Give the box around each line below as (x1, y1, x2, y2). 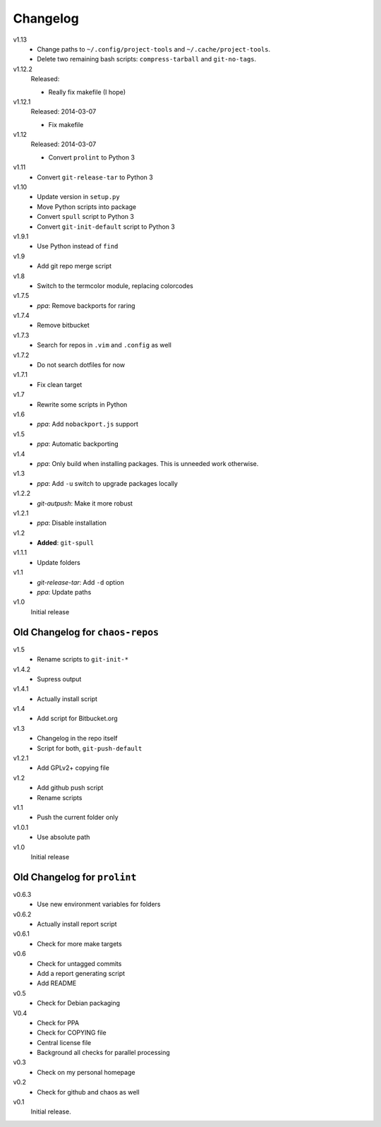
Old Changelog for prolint (13, 871, 137, 883)
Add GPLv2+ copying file (37, 763, 109, 773)
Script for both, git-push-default (37, 744, 143, 752)
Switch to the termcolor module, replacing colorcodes (37, 281, 193, 290)
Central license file (37, 1038, 92, 1046)
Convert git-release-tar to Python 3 (37, 173, 153, 181)
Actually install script (37, 694, 98, 703)
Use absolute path (37, 833, 90, 842)
